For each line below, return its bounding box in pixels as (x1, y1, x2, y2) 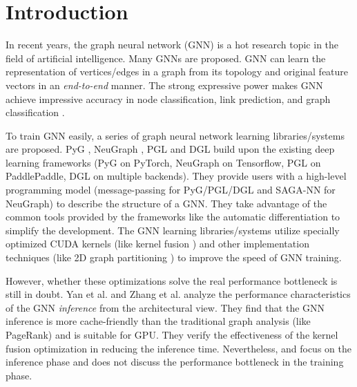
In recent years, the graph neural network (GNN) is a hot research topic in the (6, 37, 339, 52)
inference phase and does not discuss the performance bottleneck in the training (6, 355, 344, 369)
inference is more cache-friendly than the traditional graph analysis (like (6, 314, 311, 328)
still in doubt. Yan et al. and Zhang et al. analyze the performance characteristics (6, 287, 351, 301)
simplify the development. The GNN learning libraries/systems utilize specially (6, 223, 340, 237)
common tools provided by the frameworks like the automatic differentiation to (6, 209, 340, 224)
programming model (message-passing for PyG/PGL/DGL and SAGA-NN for (6, 182, 336, 197)
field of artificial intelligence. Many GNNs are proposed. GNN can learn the (6, 50, 326, 65)
